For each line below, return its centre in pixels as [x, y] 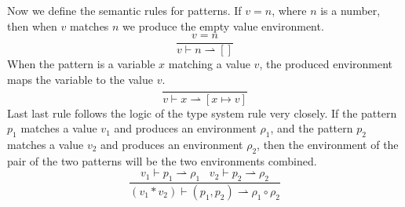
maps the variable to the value [80, 79]
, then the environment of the [328, 144]
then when [32, 25]
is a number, [350, 10]
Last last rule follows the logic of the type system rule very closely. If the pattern [202, 113]
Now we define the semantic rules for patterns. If [124, 10]
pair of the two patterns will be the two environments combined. [162, 160]
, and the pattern [312, 128]
